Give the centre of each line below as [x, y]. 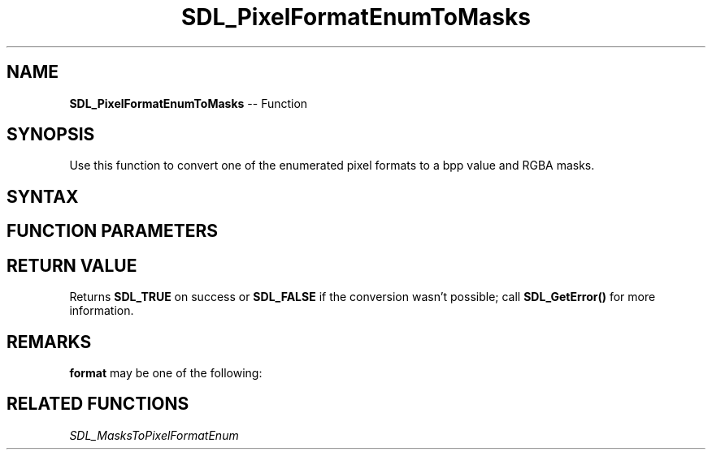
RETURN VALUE [72, 265]
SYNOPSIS [51, 135]
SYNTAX [43, 196]
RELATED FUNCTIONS [98, 404]
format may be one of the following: [166, 372]
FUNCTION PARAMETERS [112, 231]
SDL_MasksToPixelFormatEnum [154, 435]
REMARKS [49, 342]
